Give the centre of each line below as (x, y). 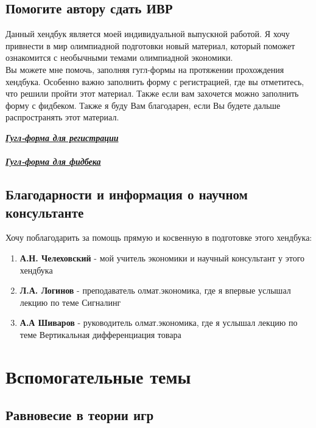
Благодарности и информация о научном (127, 194)
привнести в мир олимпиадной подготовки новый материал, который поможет (150, 45)
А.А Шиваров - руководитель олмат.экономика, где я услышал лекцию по (159, 323)
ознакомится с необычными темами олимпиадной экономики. (119, 57)
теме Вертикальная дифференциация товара (100, 334)
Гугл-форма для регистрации (62, 137)
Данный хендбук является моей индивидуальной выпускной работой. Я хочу (148, 34)
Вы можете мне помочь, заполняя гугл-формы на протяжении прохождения (145, 69)
